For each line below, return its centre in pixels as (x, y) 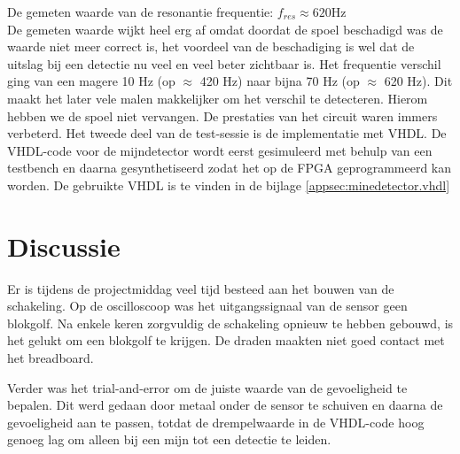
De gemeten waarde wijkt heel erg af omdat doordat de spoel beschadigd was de (225, 29)
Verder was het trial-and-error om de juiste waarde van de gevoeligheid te (207, 387)
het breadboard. (51, 358)
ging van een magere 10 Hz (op (91, 81)
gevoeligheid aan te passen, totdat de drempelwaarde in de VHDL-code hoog (216, 422)
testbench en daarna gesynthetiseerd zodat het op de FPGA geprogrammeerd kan (230, 168)
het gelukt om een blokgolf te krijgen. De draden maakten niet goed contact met (226, 340)
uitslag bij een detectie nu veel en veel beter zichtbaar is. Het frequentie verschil (224, 63)
